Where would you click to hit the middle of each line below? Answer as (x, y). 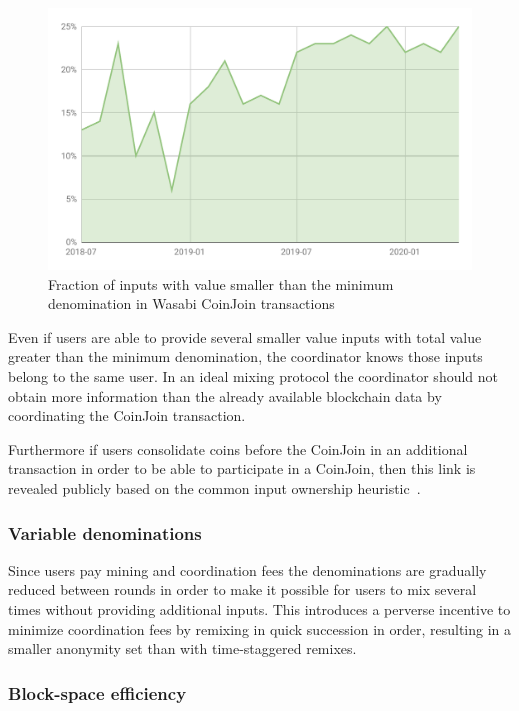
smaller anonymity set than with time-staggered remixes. (182, 648)
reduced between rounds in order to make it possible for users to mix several (242, 589)
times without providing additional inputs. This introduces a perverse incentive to (259, 609)
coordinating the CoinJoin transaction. (127, 415)
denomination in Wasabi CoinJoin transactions (191, 303)
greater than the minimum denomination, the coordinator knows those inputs (245, 356)
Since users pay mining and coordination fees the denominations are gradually (247, 569)
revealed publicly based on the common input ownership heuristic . (214, 488)
